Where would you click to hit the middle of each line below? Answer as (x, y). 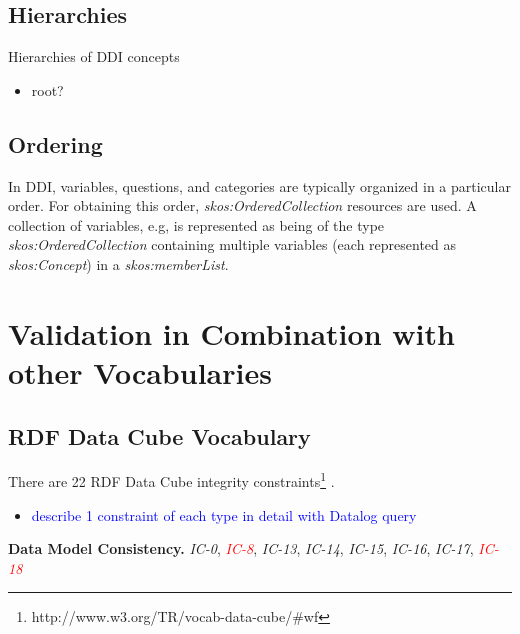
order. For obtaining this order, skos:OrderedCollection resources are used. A (242, 205)
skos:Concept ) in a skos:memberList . (118, 263)
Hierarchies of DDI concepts (94, 56)
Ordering (55, 143)
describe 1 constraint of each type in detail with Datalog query (224, 514)
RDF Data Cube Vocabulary (159, 435)
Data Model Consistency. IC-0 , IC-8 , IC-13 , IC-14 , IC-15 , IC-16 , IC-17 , (241, 548)
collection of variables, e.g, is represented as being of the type (196, 224)
